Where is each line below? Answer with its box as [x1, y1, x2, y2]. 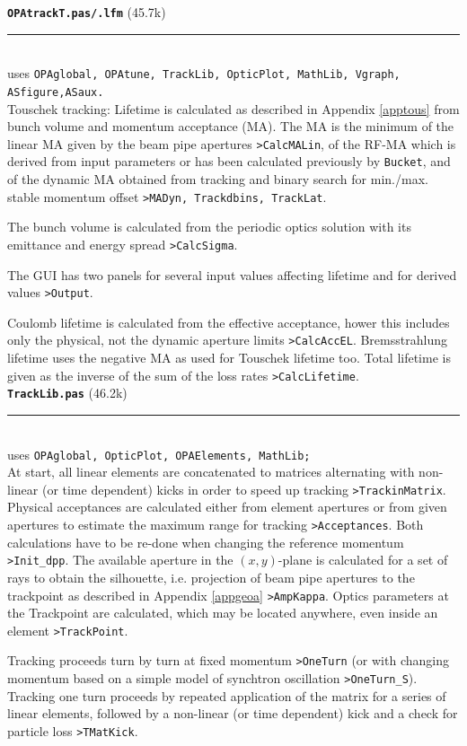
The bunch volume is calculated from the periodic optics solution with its [7, 217, 411, 236]
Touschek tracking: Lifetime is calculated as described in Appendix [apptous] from [7, 99, 460, 118]
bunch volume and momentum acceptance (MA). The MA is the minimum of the [7, 117, 454, 136]
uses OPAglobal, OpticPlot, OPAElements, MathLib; [7, 444, 311, 463]
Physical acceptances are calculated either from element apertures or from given [7, 497, 447, 516]
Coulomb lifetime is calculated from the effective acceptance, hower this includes [7, 312, 450, 331]
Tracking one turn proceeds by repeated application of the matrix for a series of [7, 686, 446, 705]
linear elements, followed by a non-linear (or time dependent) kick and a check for [7, 704, 458, 723]
